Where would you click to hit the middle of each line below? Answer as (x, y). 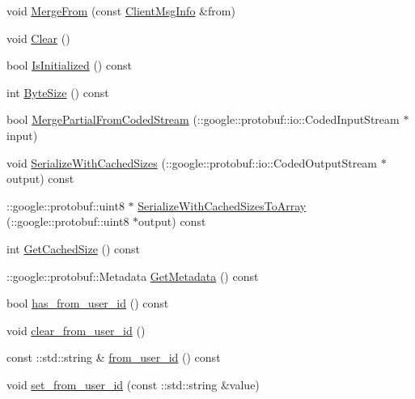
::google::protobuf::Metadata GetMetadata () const (133, 276)
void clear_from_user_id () (76, 330)
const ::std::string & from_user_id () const (114, 357)
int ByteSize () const (58, 92)
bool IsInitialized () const (69, 65)
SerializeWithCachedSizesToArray (222, 205)
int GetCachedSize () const (74, 248)
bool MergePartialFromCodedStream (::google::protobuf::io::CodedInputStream (203, 119)
